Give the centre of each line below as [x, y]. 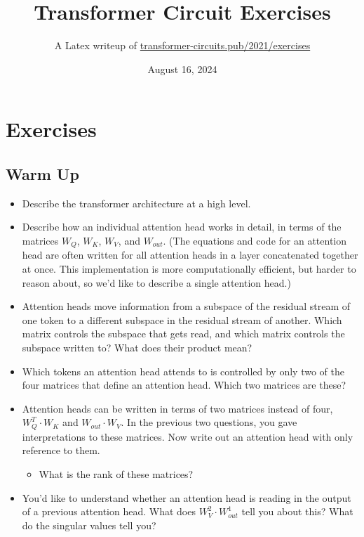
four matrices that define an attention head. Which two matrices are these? [184, 385]
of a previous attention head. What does [109, 511]
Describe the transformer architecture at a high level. [136, 203]
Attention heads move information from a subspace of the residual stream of [186, 306]
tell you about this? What [297, 511]
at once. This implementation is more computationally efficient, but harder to [189, 268]
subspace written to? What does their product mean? [137, 347]
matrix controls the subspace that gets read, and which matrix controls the [183, 334]
